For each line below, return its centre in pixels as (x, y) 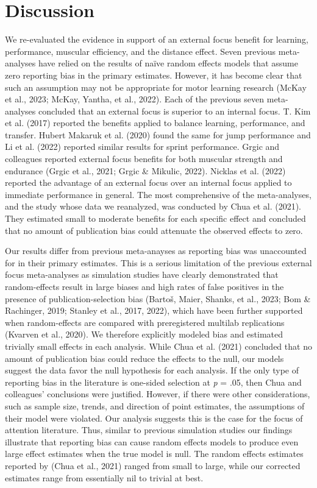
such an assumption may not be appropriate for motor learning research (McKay (156, 87)
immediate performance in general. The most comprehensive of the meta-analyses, (158, 194)
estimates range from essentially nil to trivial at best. (104, 477)
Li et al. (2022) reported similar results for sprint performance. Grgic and (142, 147)
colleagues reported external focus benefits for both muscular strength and (144, 159)
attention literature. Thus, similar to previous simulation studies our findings (149, 430)
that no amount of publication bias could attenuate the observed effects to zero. (154, 230)
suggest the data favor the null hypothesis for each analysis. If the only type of (152, 370)
